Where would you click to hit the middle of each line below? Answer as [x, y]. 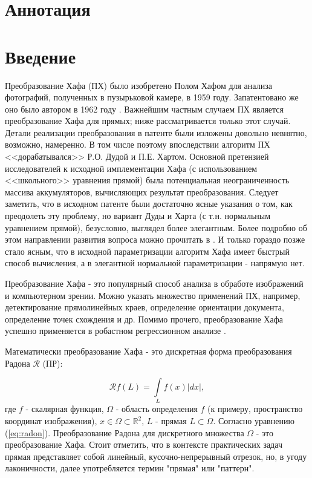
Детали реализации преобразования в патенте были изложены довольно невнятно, [156, 132]
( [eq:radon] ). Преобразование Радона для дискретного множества [125, 432]
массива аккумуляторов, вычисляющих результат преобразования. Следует [142, 192]
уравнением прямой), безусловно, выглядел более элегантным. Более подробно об [156, 227]
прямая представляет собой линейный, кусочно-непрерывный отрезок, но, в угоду [156, 456]
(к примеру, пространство [255, 409]
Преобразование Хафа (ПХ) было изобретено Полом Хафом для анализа [138, 85]
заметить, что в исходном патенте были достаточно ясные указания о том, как [149, 204]
